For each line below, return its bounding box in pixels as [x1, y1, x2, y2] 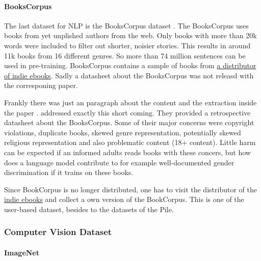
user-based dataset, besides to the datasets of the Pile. [4, 204, 174, 214]
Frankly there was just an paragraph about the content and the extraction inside [4, 97, 257, 107]
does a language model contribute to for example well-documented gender [4, 157, 234, 167]
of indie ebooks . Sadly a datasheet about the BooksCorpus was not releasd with [4, 70, 254, 80]
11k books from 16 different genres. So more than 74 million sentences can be [4, 50, 246, 61]
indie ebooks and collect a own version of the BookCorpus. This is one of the [4, 194, 244, 205]
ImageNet [4, 247, 40, 257]
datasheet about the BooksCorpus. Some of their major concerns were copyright [4, 117, 254, 128]
